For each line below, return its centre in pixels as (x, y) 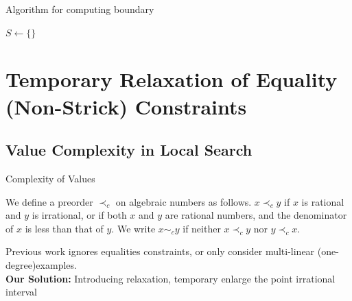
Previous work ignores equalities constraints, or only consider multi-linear (160, 251)
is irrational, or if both (79, 215)
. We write (133, 228)
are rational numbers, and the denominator (256, 215)
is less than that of (64, 228)
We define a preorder (49, 201)
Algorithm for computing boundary (80, 9)
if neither (202, 228)
